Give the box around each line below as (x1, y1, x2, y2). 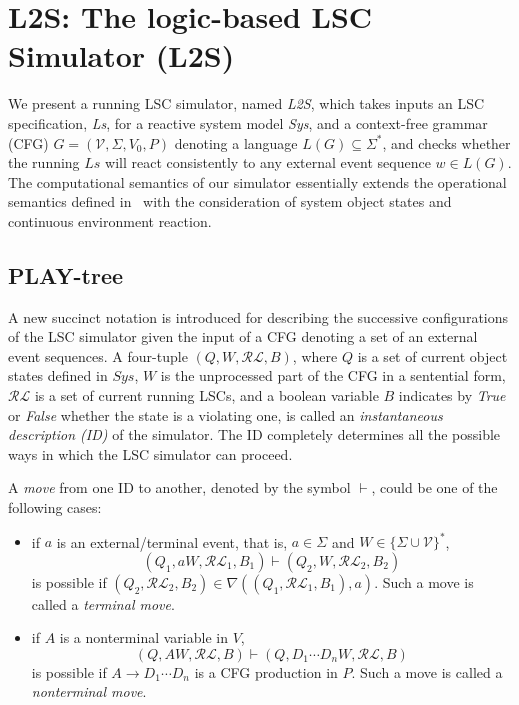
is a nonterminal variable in (59, 627, 228, 648)
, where (292, 345, 338, 366)
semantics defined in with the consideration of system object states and (8, 191, 452, 212)
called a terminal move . (31, 593, 175, 614)
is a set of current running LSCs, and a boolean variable (34, 385, 379, 406)
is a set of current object (357, 345, 508, 366)
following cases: (8, 497, 102, 518)
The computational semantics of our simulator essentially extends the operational (8, 171, 507, 192)
